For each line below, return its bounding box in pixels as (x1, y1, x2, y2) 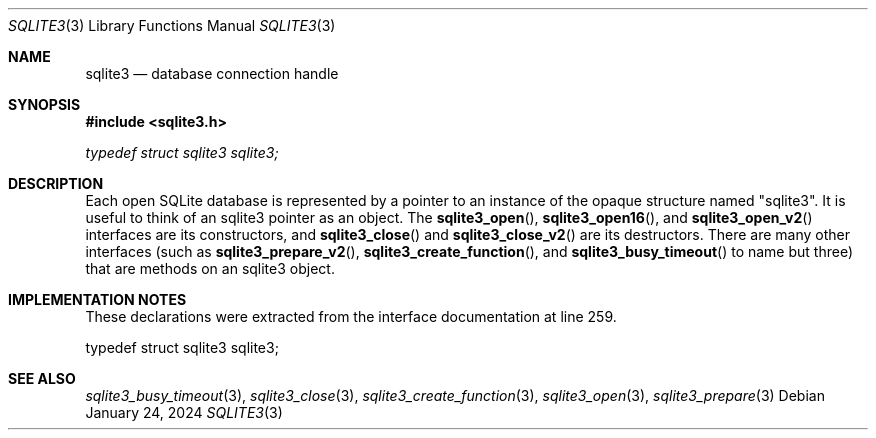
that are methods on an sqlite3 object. (85, 260, 335, 277)
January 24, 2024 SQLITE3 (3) (85, 404, 283, 421)
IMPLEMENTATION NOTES (8, 291, 187, 308)
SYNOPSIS (8, 96, 81, 113)
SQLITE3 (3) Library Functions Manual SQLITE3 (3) (8, 17, 336, 34)
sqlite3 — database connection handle (85, 65, 339, 82)
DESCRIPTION (8, 175, 104, 192)
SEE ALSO (8, 370, 76, 387)
